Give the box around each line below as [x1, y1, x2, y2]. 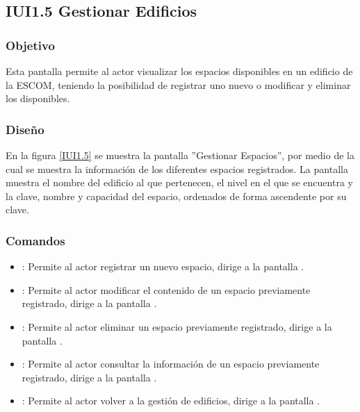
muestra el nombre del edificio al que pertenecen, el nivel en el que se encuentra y [6, 175, 353, 190]
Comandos [6, 231, 65, 249]
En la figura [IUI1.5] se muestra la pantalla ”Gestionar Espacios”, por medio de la [6, 148, 354, 162]
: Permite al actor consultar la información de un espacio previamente [22, 356, 320, 371]
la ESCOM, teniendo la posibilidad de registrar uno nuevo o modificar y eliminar [6, 77, 351, 92]
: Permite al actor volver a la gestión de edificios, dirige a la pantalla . [22, 393, 320, 408]
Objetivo [6, 36, 55, 53]
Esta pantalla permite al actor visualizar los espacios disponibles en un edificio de [6, 64, 353, 78]
